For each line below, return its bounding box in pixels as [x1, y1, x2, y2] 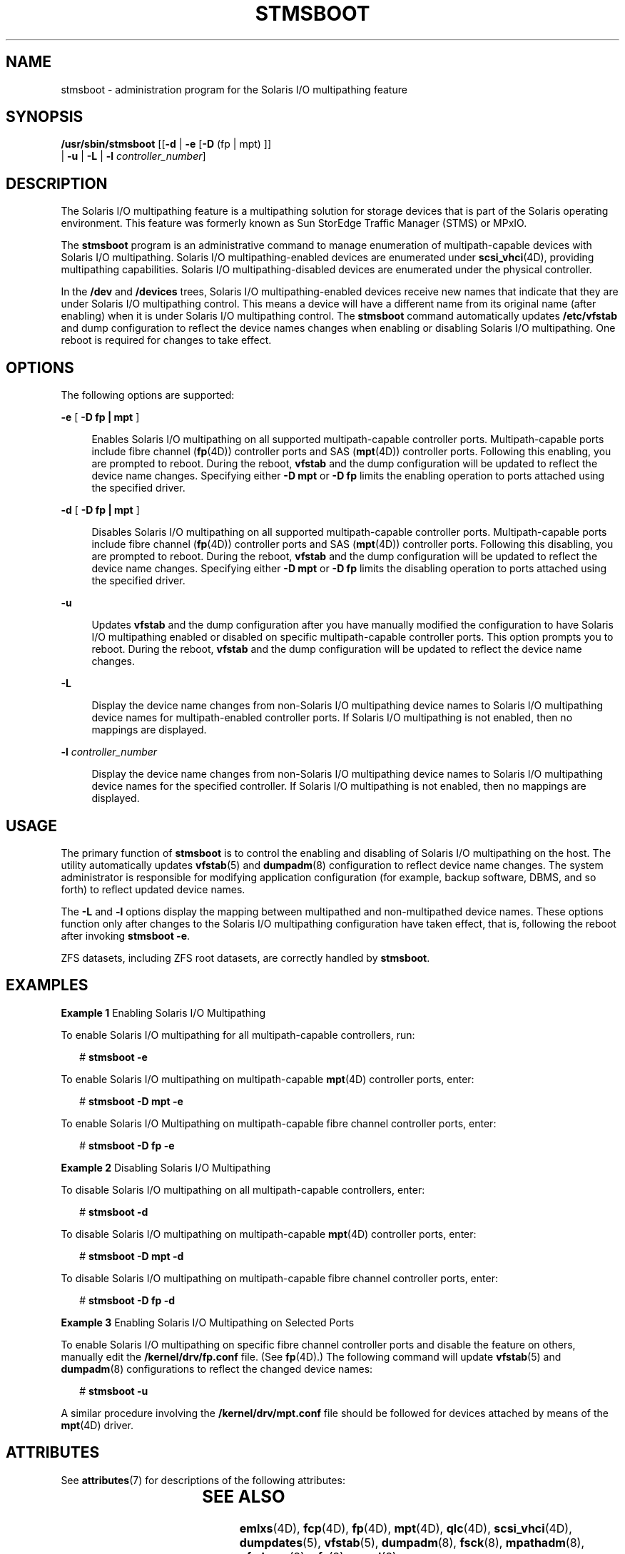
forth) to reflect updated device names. [61, 883, 245, 895]
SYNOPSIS [6, 108, 83, 126]
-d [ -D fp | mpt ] [61, 504, 140, 517]
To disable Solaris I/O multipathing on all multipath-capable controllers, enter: [61, 1183, 425, 1196]
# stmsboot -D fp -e [79, 1139, 175, 1152]
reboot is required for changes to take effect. [61, 334, 272, 347]
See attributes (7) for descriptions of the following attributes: [61, 1473, 345, 1486]
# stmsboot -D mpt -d [79, 1249, 184, 1262]
